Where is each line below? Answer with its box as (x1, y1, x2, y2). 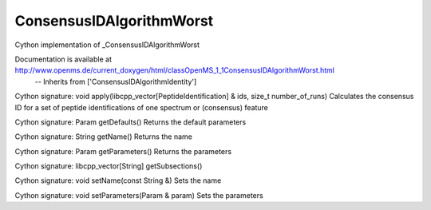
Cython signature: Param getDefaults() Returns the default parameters (14, 117, 247, 127)
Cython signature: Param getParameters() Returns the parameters (14, 146, 231, 156)
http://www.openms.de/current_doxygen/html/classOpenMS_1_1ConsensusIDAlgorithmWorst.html (14, 65, 335, 75)
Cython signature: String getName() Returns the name (14, 132, 193, 141)
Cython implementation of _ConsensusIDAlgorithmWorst (14, 40, 200, 50)
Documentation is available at (14, 54, 112, 64)
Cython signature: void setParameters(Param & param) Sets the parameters (14, 190, 263, 200)
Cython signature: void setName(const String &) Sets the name (14, 176, 222, 185)
